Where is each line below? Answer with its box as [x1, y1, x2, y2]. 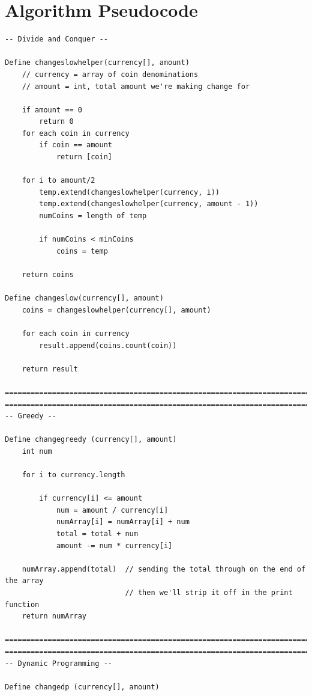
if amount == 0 [22, 105, 82, 114]
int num [22, 447, 52, 456]
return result [22, 364, 78, 373]
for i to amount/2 [22, 176, 95, 185]
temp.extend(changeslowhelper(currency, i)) [39, 188, 220, 197]
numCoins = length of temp [39, 212, 147, 221]
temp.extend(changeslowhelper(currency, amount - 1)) [39, 200, 259, 209]
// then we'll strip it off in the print [125, 588, 293, 597]
